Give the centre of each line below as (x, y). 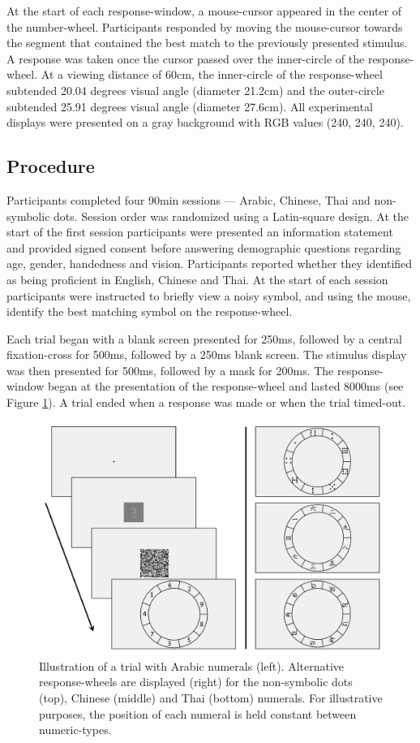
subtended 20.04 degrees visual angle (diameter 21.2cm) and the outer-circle (195, 90)
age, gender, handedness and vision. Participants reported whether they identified (210, 264)
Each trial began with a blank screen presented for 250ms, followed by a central (204, 338)
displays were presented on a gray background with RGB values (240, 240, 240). (205, 122)
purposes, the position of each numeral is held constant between (198, 713)
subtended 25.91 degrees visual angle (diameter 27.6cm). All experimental (190, 106)
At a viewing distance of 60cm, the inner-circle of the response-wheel (212, 74)
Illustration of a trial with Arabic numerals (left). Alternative (192, 665)
